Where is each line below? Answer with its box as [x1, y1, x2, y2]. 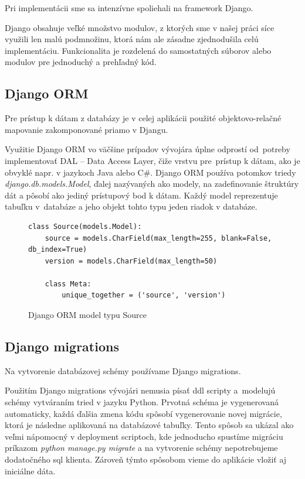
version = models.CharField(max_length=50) [45, 256, 218, 265]
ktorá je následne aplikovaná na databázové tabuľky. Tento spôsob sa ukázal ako [5, 419, 294, 431]
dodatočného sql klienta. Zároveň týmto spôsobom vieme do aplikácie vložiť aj [5, 453, 287, 466]
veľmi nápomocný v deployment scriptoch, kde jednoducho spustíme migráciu [5, 430, 283, 442]
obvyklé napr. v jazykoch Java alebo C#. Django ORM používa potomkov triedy [5, 166, 296, 178]
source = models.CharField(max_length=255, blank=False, [45, 234, 272, 242]
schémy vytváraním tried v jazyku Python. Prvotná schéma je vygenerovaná [5, 396, 279, 408]
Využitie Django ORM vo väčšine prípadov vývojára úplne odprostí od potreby [5, 143, 290, 155]
